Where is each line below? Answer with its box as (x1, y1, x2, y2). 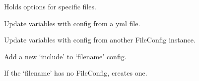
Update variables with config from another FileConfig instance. (4, 35, 196, 45)
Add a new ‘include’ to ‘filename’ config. (4, 51, 127, 61)
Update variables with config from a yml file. (4, 18, 140, 28)
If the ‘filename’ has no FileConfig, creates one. (4, 68, 147, 78)
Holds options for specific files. (4, 1, 96, 11)
